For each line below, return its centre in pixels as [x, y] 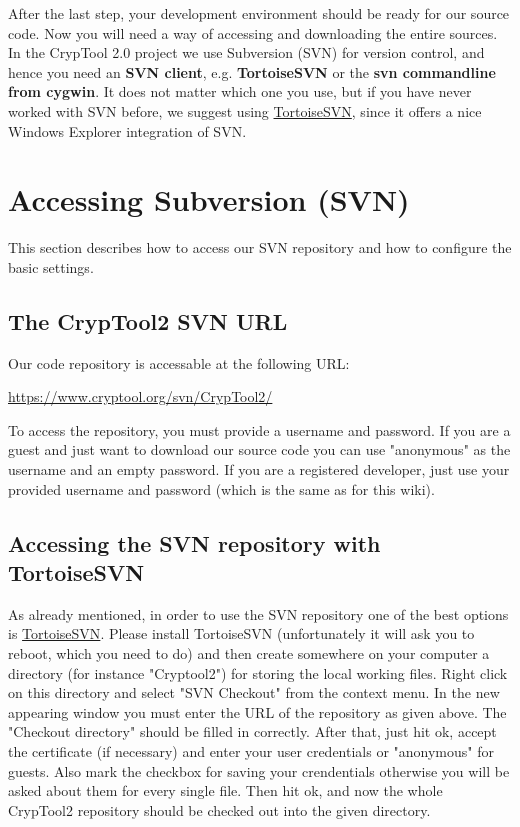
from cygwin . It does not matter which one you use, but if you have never [240, 91]
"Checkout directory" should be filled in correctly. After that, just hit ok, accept [252, 731]
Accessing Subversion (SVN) [209, 199]
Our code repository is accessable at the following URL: [179, 362]
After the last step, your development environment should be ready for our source [259, 13]
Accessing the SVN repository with [194, 542]
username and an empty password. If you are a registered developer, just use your [259, 469]
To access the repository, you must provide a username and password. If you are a [259, 429]
